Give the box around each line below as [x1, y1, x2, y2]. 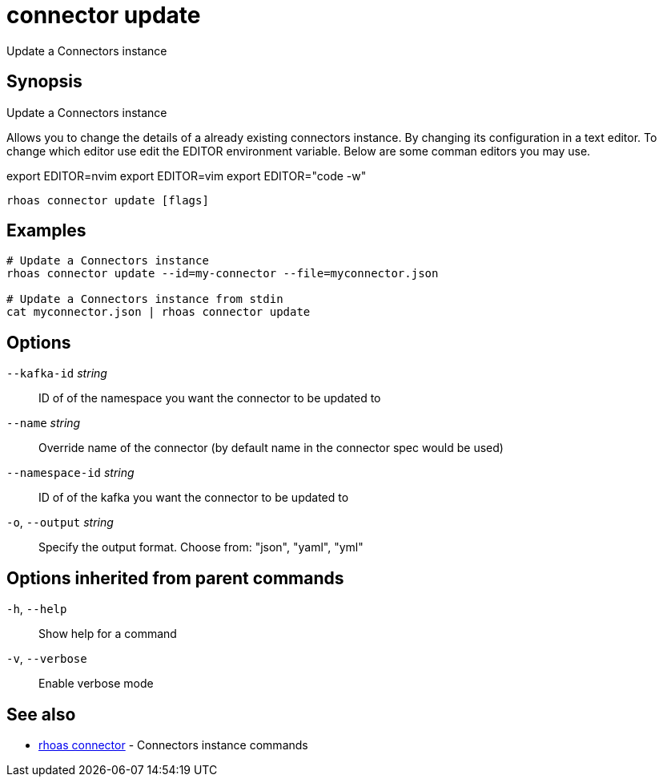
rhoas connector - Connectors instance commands [38, 737, 308, 752]
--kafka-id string [6, 366, 107, 381]
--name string [6, 416, 81, 430]
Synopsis [6, 71, 82, 92]
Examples [6, 220, 86, 241]
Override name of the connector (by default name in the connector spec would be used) [38, 441, 504, 455]
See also [6, 704, 76, 724]
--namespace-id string [6, 466, 135, 480]
